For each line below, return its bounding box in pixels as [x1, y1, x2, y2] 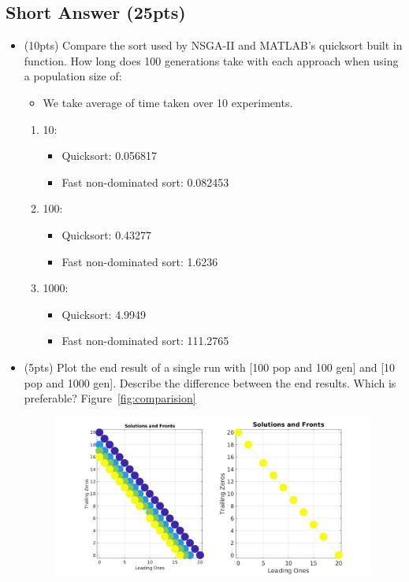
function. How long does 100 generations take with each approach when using [24, 52, 399, 69]
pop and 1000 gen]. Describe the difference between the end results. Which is [24, 374, 396, 391]
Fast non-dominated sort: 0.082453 [61, 173, 229, 190]
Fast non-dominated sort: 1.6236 [61, 253, 218, 269]
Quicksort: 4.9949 [61, 306, 147, 322]
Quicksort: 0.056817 [61, 147, 158, 164]
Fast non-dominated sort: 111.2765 [61, 332, 229, 349]
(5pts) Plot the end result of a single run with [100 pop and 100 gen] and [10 [24, 358, 396, 375]
